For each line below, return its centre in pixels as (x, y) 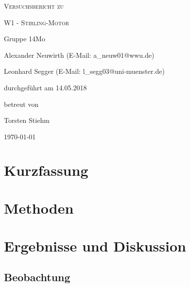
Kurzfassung (46, 170)
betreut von (21, 104)
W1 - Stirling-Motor (37, 22)
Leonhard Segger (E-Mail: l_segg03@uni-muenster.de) (84, 71)
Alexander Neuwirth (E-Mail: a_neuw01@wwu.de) (79, 55)
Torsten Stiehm (27, 120)
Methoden (39, 208)
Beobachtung (37, 277)
